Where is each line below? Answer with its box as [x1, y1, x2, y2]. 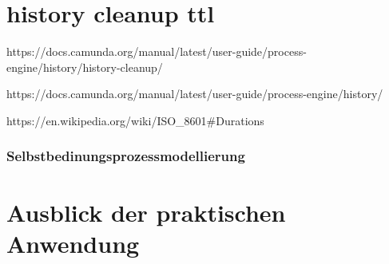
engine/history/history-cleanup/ [6, 58, 163, 75]
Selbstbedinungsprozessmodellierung [6, 146, 245, 166]
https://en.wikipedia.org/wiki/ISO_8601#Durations [6, 112, 264, 128]
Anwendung [6, 227, 140, 259]
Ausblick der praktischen [6, 195, 286, 228]
